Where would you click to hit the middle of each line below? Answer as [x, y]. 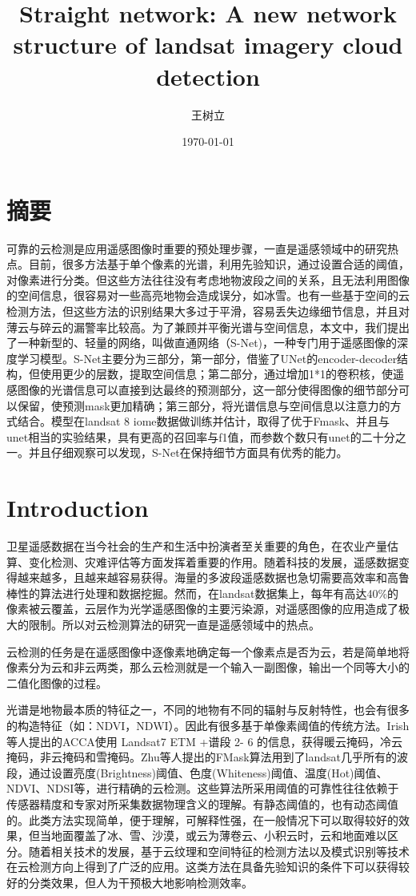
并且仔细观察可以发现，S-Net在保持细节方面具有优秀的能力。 [188, 452]
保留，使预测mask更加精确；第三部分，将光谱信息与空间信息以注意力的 [204, 405]
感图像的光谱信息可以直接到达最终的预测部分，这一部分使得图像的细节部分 [202, 389]
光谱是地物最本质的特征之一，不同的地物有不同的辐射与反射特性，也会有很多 [208, 710]
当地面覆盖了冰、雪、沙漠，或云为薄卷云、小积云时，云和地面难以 [213, 835]
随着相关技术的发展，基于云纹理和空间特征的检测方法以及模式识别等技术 [219, 851]
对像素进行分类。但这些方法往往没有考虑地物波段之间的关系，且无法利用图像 [208, 279]
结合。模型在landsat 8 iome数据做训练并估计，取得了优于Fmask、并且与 [204, 421]
